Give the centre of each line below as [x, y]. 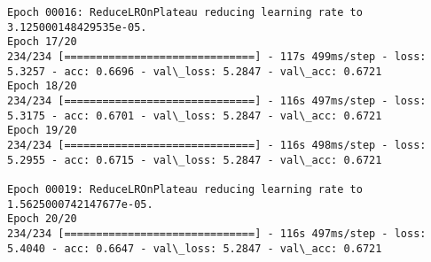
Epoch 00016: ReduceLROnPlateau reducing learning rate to [185, 12]
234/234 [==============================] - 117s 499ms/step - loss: [217, 56]
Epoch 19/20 [42, 131]
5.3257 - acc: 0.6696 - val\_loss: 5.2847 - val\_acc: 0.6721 [195, 71]
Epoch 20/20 [42, 219]
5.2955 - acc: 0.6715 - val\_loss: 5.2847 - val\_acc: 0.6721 [195, 160]
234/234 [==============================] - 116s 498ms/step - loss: [217, 145]
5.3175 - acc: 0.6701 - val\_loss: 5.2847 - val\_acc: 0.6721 [195, 116]
